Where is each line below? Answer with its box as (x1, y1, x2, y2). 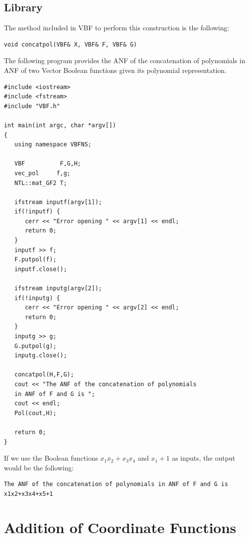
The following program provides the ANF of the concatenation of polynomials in (4, 55, 246, 66)
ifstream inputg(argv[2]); (14, 285, 102, 292)
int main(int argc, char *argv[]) (4, 121, 116, 129)
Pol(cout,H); (14, 409, 57, 417)
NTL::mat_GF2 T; (14, 179, 67, 187)
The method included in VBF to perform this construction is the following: (4, 23, 229, 33)
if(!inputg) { (14, 294, 60, 302)
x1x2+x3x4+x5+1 (4, 490, 53, 497)
